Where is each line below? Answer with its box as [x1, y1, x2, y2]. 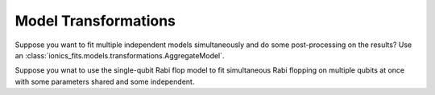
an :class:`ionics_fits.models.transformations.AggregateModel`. [14, 50, 225, 60]
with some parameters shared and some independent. [14, 77, 195, 86]
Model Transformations [14, 12, 176, 30]
